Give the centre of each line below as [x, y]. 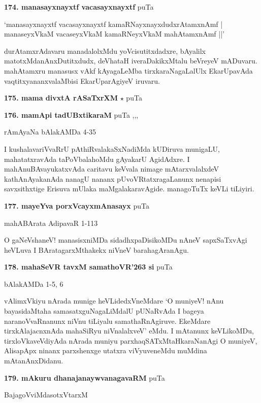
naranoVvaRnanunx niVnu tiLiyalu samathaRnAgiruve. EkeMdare [107, 321]
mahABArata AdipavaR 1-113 [51, 223]
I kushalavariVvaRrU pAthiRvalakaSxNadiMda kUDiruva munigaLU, [112, 148]
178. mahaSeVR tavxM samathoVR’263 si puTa [88, 267]
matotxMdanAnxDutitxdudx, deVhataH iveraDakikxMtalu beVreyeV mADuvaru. [131, 61]
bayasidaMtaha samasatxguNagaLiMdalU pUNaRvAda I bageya [104, 311]
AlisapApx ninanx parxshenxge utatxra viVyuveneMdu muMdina [106, 350]
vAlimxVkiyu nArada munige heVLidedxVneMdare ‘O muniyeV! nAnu [114, 301]
